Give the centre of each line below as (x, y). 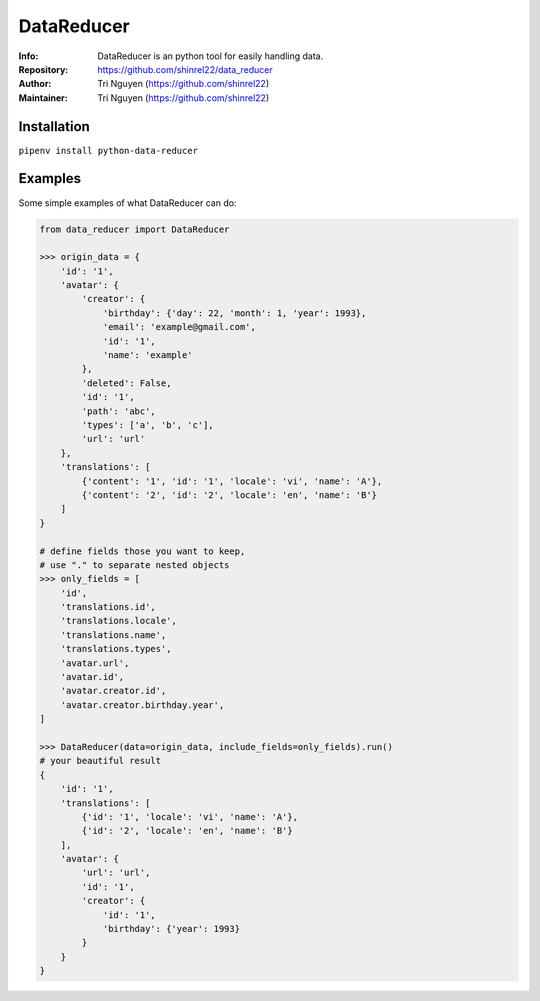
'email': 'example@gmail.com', (179, 327)
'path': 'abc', (119, 411)
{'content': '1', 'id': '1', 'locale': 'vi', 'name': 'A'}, (232, 481)
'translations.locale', (118, 621)
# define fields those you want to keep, (142, 551)
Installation (54, 126)
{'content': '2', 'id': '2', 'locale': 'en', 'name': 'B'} (229, 494)
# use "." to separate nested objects (134, 564)
